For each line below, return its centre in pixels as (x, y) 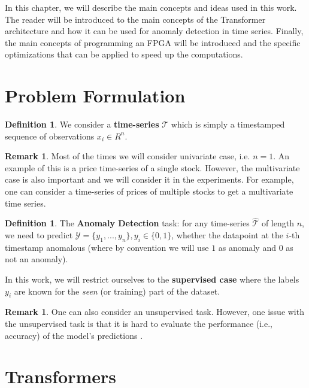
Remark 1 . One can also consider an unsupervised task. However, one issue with (154, 312)
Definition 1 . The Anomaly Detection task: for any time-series (127, 223)
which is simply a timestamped (228, 124)
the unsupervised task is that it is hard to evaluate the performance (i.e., (139, 324)
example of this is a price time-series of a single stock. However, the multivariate (152, 167)
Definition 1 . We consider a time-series (82, 124)
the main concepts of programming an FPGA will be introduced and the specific (153, 42)
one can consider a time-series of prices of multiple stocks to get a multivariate (149, 191)
